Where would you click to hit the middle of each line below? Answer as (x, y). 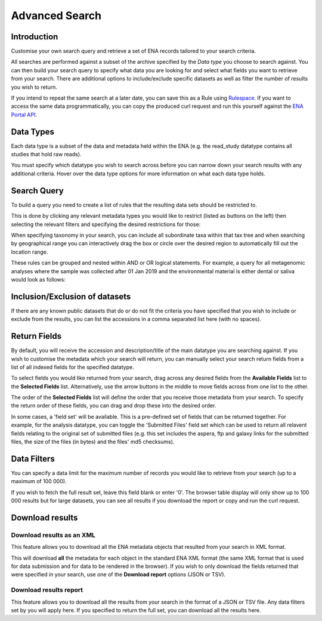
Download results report (47, 590)
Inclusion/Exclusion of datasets (71, 296)
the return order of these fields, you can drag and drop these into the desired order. (114, 406)
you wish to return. (34, 87)
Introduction (35, 37)
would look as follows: (38, 279)
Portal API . (24, 115)
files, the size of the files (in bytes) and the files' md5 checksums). (93, 442)
